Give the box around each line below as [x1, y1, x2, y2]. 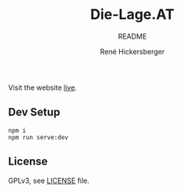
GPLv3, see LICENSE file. [8, 176, 90, 185]
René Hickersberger [99, 46, 165, 56]
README [117, 32, 147, 41]
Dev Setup [8, 106, 61, 119]
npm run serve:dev [8, 133, 69, 141]
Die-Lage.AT [90, 6, 175, 24]
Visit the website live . [8, 83, 77, 92]
